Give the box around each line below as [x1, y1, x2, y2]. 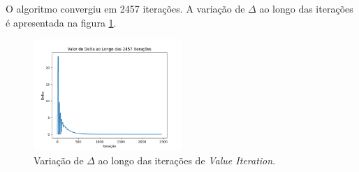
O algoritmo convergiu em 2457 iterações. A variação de [6, 1, 245, 15]
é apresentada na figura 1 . [6, 15, 117, 29]
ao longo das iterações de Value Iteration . [98, 152, 276, 167]
